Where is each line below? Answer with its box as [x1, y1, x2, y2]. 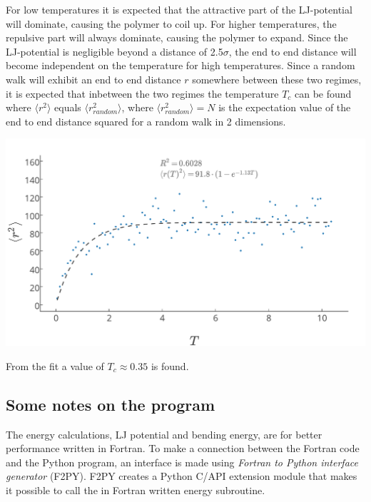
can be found [295, 86, 352, 101]
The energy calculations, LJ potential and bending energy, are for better [6, 426, 322, 441]
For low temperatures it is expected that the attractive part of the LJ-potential [6, 2, 352, 16]
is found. [151, 358, 189, 373]
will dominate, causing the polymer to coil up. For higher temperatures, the [6, 16, 337, 31]
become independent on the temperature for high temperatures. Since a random [6, 58, 355, 73]
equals [54, 100, 81, 115]
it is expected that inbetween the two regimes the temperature [6, 86, 279, 101]
